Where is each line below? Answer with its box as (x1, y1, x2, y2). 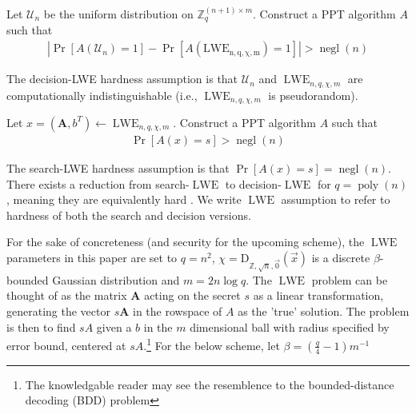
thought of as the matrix (6, 287, 127, 304)
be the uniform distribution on (43, 6, 194, 22)
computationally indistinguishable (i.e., (6, 86, 198, 103)
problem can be (311, 271, 388, 288)
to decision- (225, 175, 282, 192)
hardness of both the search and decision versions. (6, 206, 251, 223)
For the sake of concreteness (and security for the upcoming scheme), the (6, 233, 365, 250)
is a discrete (311, 249, 370, 265)
